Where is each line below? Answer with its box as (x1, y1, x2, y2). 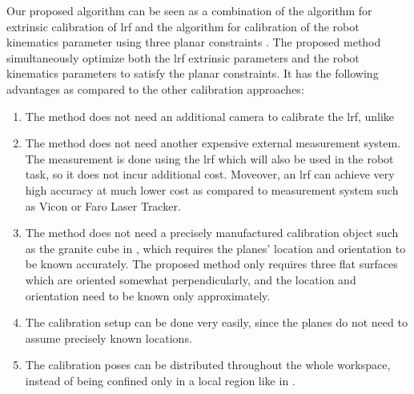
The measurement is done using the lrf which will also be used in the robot (25, 150, 394, 167)
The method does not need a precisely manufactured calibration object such (25, 224, 399, 241)
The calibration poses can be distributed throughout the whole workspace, (25, 356, 391, 373)
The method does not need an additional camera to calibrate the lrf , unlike (25, 107, 395, 124)
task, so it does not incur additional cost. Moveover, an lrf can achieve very (25, 166, 395, 183)
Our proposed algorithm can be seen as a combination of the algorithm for (6, 2, 372, 18)
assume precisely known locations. (25, 329, 192, 346)
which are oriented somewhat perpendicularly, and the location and (25, 271, 356, 287)
